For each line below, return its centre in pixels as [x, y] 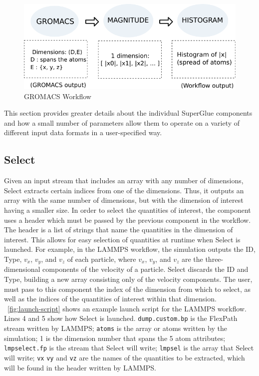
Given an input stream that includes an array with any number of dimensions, [124, 180]
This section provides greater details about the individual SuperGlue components [128, 113]
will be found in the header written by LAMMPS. [80, 367]
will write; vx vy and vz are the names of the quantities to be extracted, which [125, 357]
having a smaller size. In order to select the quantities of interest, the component [128, 210]
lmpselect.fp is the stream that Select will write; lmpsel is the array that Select [129, 348]
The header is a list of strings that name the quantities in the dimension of [119, 230]
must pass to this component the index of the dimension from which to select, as [128, 289]
